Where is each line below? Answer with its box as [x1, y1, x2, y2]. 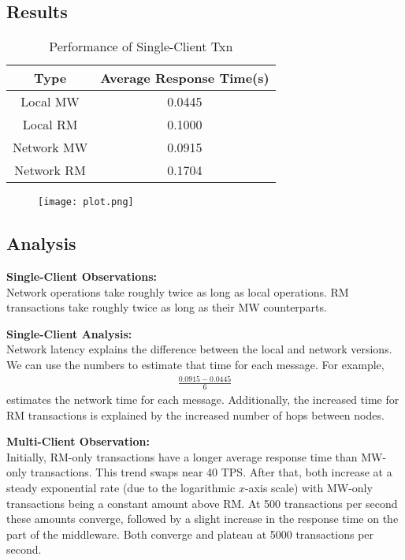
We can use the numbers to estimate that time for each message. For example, [6, 357, 385, 373]
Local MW [20, 92, 80, 111]
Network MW [13, 138, 88, 157]
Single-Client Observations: [6, 268, 158, 285]
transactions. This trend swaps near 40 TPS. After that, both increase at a [30, 464, 392, 480]
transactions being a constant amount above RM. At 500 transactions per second [6, 495, 398, 511]
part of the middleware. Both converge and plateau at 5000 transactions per [6, 525, 374, 542]
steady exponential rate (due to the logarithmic [6, 479, 236, 495]
